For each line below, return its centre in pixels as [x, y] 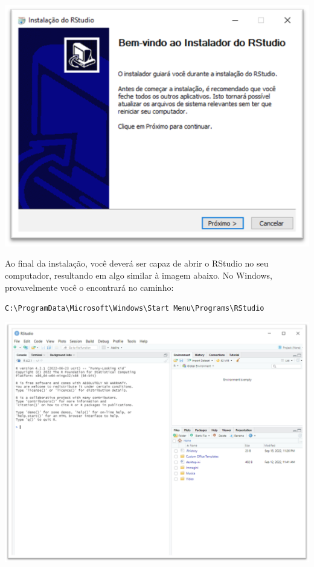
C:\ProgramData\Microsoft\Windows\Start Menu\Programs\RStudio [135, 309]
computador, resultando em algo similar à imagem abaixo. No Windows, [139, 275]
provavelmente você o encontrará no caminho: [89, 287]
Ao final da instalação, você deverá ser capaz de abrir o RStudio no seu [137, 263]
